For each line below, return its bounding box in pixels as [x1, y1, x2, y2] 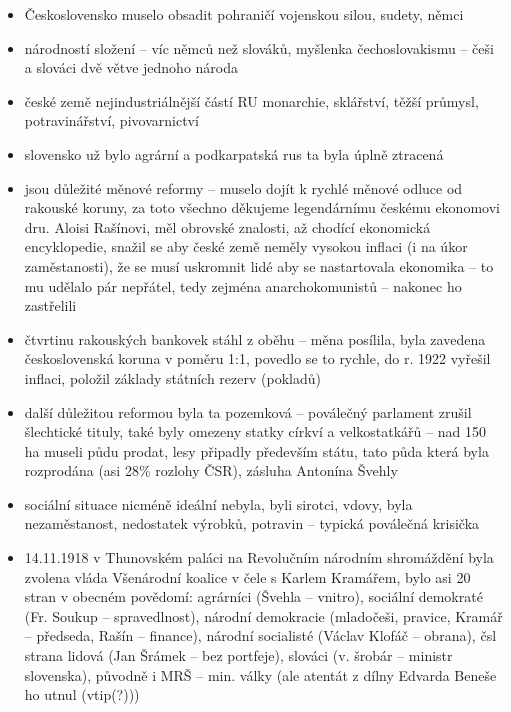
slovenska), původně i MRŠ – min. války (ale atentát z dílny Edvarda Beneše [24, 664, 497, 685]
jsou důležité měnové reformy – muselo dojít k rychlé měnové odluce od [24, 177, 463, 198]
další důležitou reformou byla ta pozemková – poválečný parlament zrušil [24, 401, 472, 422]
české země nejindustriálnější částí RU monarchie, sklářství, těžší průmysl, [24, 90, 479, 111]
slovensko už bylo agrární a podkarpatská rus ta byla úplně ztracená [24, 143, 444, 164]
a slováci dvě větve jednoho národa [24, 57, 239, 78]
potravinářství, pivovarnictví [24, 110, 199, 131]
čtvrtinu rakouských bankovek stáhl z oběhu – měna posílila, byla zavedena [24, 328, 486, 349]
